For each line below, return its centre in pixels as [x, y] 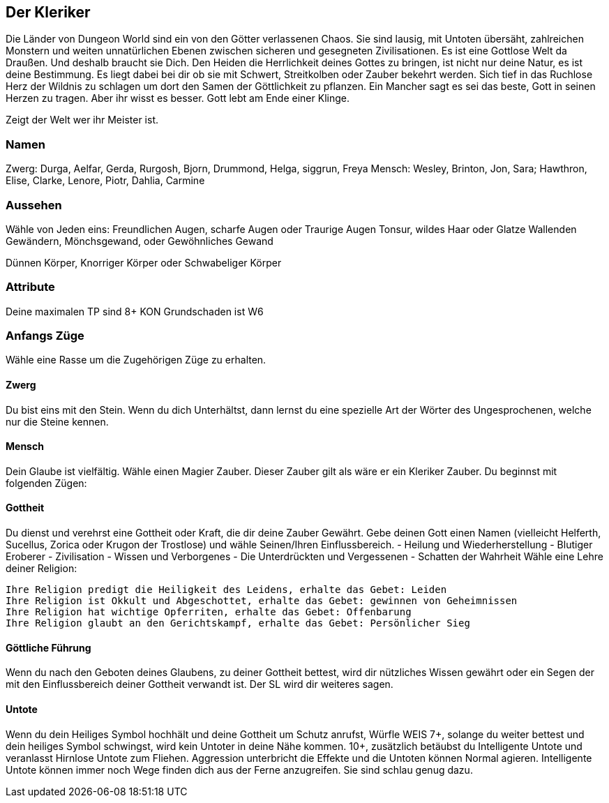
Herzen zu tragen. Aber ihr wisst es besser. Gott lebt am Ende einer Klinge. [178, 98]
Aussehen [34, 205]
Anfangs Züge [45, 336]
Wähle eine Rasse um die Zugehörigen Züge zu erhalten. [136, 360]
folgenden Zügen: [46, 483]
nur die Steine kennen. [57, 421]
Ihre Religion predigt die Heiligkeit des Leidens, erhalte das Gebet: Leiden [226, 590]
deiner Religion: [42, 569]
